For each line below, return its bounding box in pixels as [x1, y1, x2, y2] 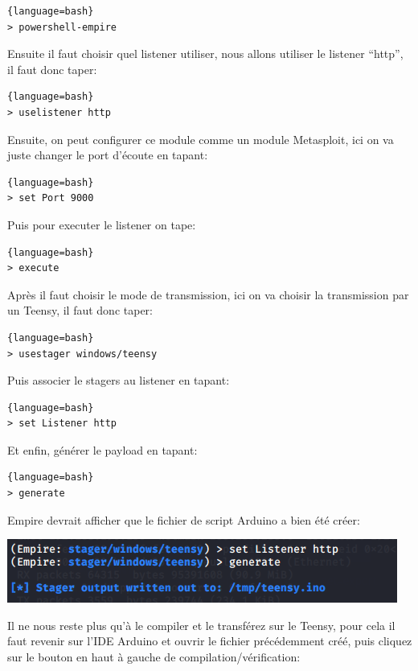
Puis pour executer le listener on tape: [7, 216, 196, 233]
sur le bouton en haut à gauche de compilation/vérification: [7, 648, 301, 665]
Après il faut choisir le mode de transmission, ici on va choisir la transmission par [7, 286, 409, 303]
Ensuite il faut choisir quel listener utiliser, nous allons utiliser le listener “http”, [7, 45, 404, 62]
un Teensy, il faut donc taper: [7, 302, 153, 319]
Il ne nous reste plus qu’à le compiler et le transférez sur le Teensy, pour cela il [7, 616, 395, 633]
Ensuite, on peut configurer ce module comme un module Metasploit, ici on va [7, 130, 394, 147]
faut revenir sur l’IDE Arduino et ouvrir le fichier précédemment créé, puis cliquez [7, 632, 412, 649]
